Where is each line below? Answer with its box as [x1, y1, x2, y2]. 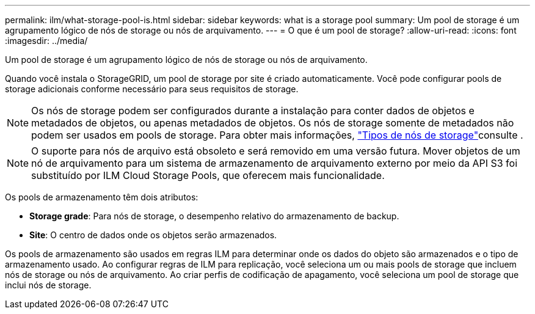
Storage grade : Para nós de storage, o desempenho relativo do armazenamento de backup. [29, 211, 399, 221]
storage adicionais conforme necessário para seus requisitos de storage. [5, 84, 299, 94]
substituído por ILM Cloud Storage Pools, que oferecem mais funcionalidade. [31, 169, 385, 181]
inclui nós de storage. [5, 280, 92, 290]
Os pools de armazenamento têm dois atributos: [5, 192, 198, 202]
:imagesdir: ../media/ [5, 35, 88, 46]
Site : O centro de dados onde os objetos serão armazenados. [29, 230, 277, 240]
